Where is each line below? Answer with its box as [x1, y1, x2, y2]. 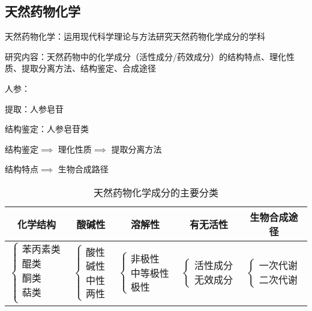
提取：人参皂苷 [5, 102, 64, 115]
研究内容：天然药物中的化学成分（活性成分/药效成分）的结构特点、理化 [5, 50, 286, 62]
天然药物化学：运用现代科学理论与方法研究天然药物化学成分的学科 [5, 30, 265, 43]
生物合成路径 [58, 163, 109, 175]
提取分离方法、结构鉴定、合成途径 [21, 62, 156, 74]
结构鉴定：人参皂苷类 [5, 122, 89, 135]
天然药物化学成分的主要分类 [93, 185, 218, 199]
